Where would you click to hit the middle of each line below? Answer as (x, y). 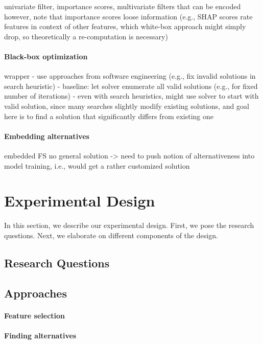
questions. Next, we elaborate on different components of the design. (111, 235)
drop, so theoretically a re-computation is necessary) (86, 36)
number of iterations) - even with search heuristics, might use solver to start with (131, 96)
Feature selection (35, 315)
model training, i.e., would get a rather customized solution (97, 165)
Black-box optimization (46, 56)
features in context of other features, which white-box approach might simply (125, 26)
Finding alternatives (40, 335)
